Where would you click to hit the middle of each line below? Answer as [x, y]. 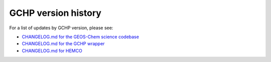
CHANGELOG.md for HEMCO [52, 51]
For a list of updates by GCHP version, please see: [61, 28]
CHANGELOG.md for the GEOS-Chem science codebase [80, 37]
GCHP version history [55, 13]
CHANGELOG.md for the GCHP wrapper [63, 44]
